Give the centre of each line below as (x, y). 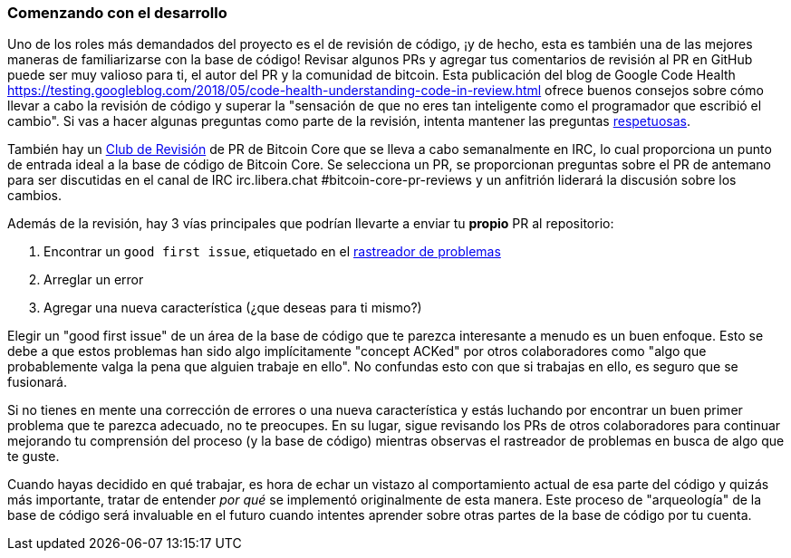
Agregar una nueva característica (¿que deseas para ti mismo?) (233, 308)
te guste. (34, 457)
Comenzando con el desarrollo (117, 13)
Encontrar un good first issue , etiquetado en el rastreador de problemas (272, 252)
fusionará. (37, 382)
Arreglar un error (94, 280)
